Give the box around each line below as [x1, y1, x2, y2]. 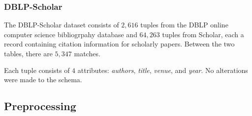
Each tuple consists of [4, 65, 70, 75]
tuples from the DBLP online [140, 20, 228, 30]
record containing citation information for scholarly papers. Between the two [4, 39, 235, 49]
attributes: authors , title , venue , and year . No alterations [77, 65, 248, 75]
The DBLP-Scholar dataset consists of [4, 20, 119, 30]
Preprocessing [4, 98, 76, 114]
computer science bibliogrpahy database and [4, 29, 137, 39]
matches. [74, 48, 100, 58]
